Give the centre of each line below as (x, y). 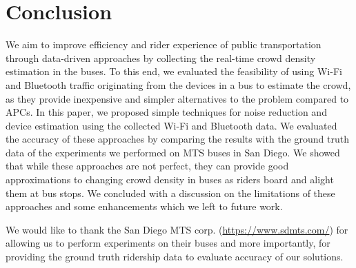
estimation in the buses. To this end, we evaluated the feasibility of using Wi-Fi (174, 71)
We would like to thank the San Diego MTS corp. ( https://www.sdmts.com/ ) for (177, 229)
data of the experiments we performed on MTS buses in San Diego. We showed (173, 152)
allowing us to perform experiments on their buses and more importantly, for (168, 243)
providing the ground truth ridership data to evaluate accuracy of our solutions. (175, 257)
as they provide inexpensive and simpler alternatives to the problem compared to (177, 98)
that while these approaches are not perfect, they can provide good (147, 166)
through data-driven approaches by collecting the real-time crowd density (161, 58)
